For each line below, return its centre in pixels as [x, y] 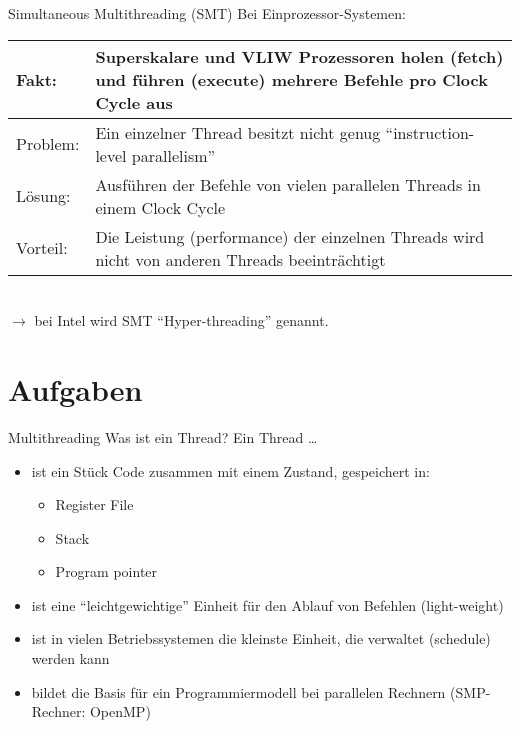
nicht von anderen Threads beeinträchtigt [240, 259]
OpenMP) [120, 711]
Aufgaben [75, 388]
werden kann [70, 658]
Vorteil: [42, 248]
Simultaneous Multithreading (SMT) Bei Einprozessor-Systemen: [207, 13]
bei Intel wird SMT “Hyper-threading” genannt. [181, 320]
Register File [94, 504]
